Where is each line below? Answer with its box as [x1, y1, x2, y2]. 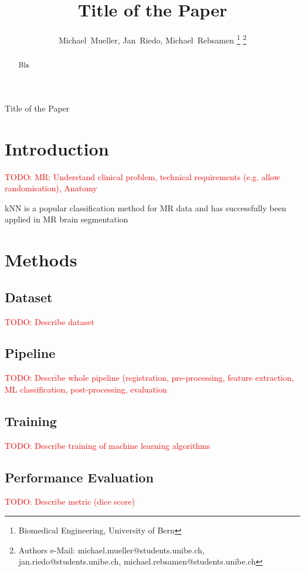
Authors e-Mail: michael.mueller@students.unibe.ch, [18, 543, 205, 556]
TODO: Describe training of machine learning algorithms [5, 439, 211, 451]
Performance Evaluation [5, 468, 154, 486]
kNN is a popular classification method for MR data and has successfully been [5, 201, 286, 214]
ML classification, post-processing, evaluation [5, 383, 167, 395]
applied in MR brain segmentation [5, 213, 128, 225]
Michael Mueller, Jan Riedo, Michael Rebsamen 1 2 [58, 32, 246, 46]
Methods [5, 248, 77, 272]
